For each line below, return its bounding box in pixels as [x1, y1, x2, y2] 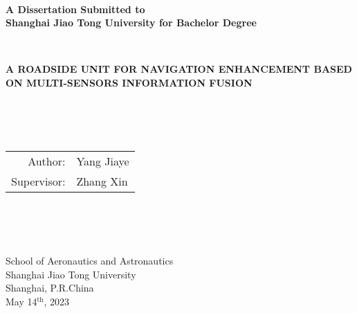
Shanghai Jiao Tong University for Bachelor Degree [6, 15, 257, 30]
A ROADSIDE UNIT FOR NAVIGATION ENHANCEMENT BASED [6, 62, 352, 76]
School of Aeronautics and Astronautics [6, 253, 174, 268]
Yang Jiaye [76, 153, 129, 170]
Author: [28, 153, 66, 170]
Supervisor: [11, 173, 66, 190]
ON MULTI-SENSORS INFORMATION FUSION [6, 75, 253, 89]
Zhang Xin [76, 173, 128, 190]
